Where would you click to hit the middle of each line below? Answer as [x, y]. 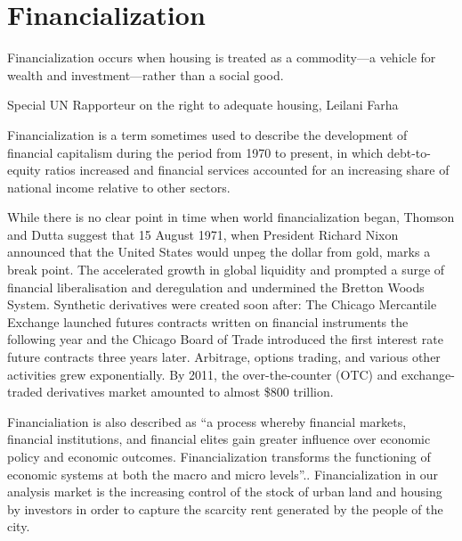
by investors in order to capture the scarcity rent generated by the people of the [225, 508]
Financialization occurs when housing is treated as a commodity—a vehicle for [222, 57]
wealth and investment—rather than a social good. [146, 74]
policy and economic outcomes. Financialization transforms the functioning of [219, 456]
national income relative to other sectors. [119, 187]
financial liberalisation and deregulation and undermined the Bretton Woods [216, 287]
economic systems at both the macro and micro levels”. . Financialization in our [223, 474]
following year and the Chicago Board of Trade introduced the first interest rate [225, 339]
